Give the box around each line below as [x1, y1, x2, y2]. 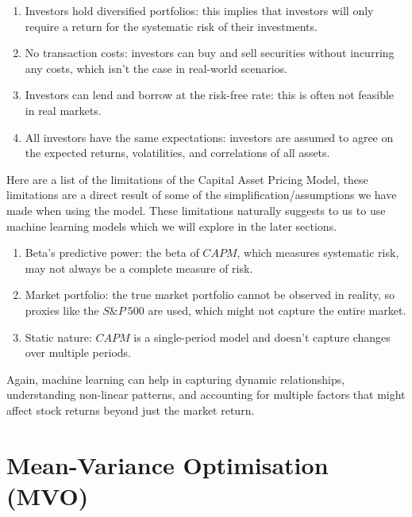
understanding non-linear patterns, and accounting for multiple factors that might [6, 386, 406, 403]
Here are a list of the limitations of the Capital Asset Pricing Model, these [6, 170, 368, 187]
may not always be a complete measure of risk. [25, 259, 253, 276]
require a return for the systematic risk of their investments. [25, 17, 318, 34]
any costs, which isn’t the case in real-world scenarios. [25, 59, 288, 76]
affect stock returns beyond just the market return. [6, 401, 255, 418]
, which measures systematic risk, [237, 244, 399, 261]
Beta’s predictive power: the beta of [25, 244, 199, 261]
